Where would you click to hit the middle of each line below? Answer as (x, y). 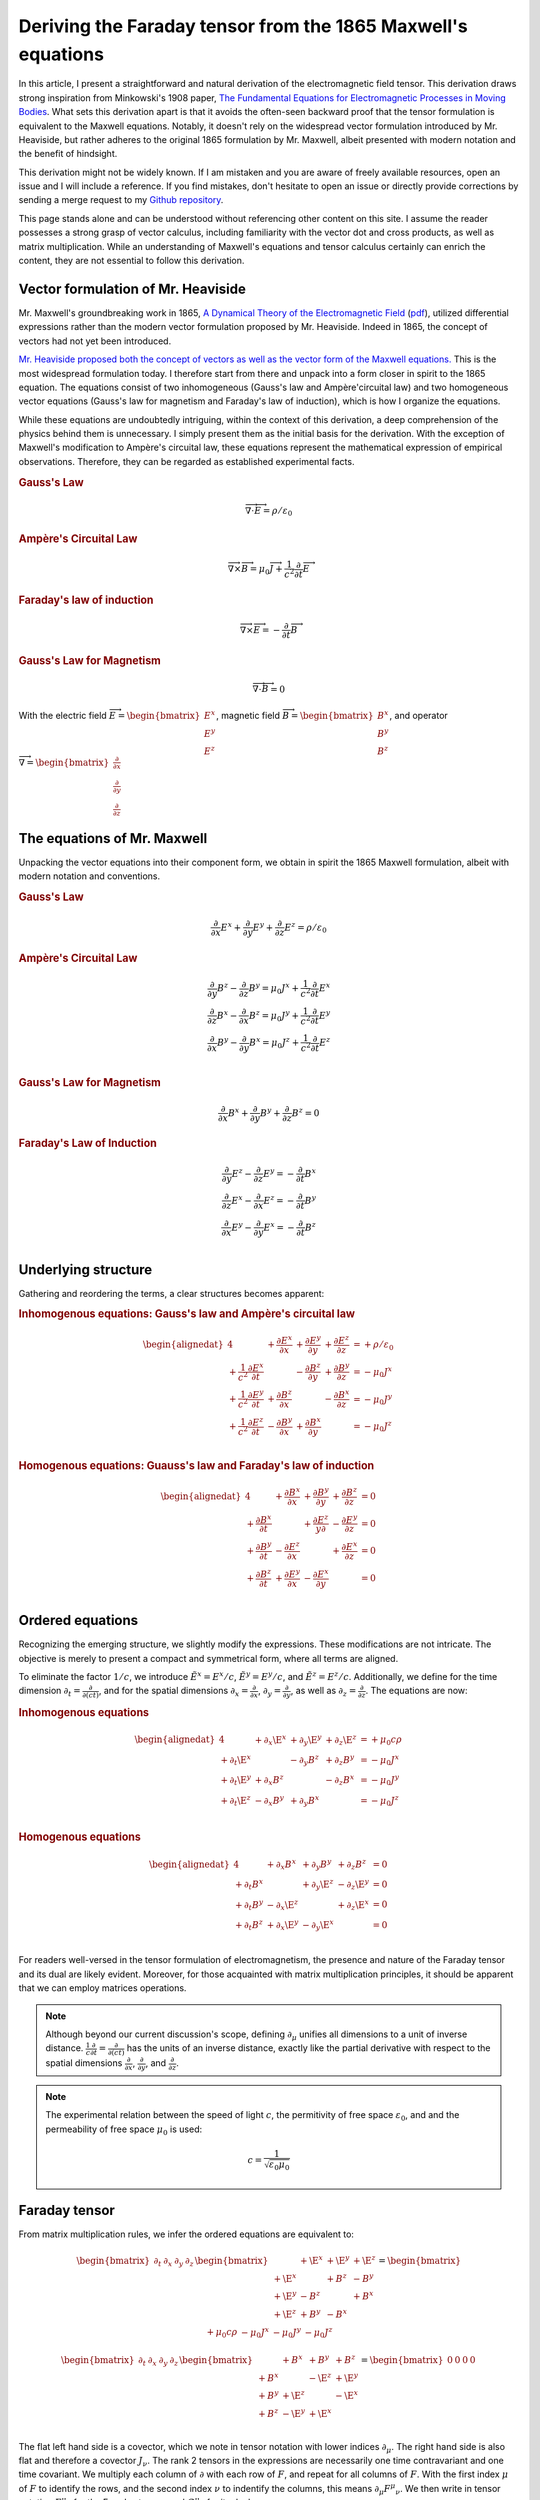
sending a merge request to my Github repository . (121, 200)
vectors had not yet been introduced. (95, 341)
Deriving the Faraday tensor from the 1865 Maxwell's (243, 26)
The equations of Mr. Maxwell (113, 838)
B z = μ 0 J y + (274, 1016)
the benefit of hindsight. (68, 154)
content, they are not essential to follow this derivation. (131, 261)
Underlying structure (85, 1269)
